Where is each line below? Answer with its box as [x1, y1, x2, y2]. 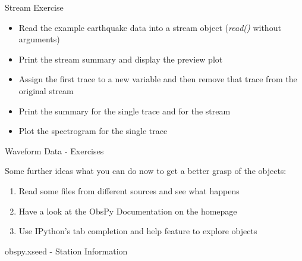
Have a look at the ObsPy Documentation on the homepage [18, 204, 237, 217]
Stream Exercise [5, 1, 64, 13]
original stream [18, 84, 74, 97]
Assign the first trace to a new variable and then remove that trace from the [18, 73, 297, 85]
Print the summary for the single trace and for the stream [18, 104, 231, 117]
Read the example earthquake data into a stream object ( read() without [18, 21, 281, 33]
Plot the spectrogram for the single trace [18, 125, 168, 137]
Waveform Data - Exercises [5, 144, 104, 157]
